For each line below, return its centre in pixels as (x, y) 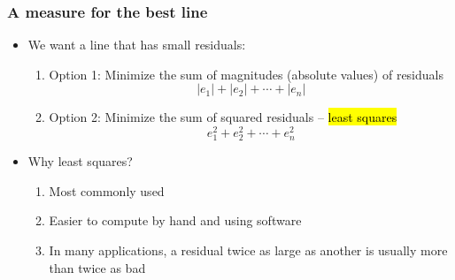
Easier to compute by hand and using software (175, 220)
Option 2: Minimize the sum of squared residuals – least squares (223, 117)
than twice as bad (97, 267)
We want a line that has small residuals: (137, 45)
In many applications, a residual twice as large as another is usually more (248, 250)
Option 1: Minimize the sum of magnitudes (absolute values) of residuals (246, 74)
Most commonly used (107, 190)
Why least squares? (80, 161)
